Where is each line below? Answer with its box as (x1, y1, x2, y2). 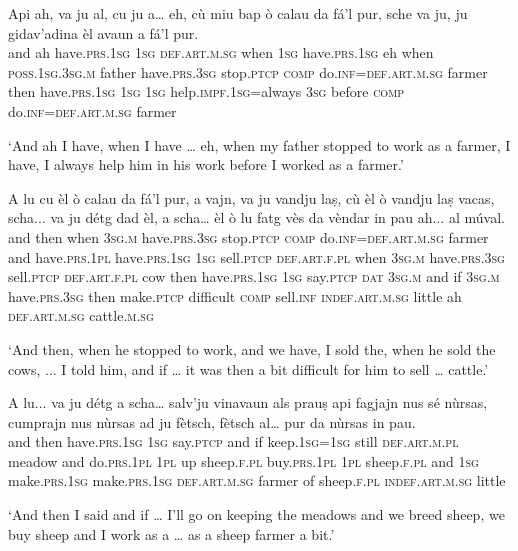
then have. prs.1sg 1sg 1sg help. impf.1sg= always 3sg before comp (8, 81, 405, 102)
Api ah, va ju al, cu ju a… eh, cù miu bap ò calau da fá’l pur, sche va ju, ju (8, 3, 468, 23)
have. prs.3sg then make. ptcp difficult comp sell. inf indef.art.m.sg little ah (8, 285, 462, 306)
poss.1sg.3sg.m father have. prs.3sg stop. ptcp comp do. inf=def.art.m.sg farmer (8, 61, 488, 82)
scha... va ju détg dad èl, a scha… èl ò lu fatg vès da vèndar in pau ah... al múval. (8, 207, 505, 228)
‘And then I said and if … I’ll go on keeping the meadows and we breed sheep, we (8, 504, 505, 525)
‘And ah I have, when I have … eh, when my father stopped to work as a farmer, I (8, 134, 511, 155)
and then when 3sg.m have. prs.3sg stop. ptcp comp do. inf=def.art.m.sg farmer (8, 226, 489, 247)
